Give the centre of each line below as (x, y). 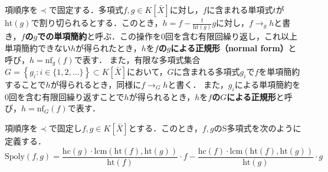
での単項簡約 (62, 36)
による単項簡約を (268, 84)
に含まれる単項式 (240, 9)
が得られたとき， (109, 47)
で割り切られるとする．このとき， (97, 22)
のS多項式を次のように (258, 128)
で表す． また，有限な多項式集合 (137, 59)
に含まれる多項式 (207, 71)
